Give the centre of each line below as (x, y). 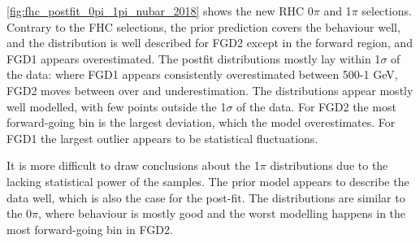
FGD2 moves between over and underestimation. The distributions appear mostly (210, 90)
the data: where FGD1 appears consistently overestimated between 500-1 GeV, (202, 74)
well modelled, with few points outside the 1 (117, 106)
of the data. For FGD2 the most (316, 106)
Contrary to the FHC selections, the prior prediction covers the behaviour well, (204, 26)
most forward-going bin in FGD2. (90, 229)
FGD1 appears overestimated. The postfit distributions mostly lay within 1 (194, 58)
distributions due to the (329, 165)
